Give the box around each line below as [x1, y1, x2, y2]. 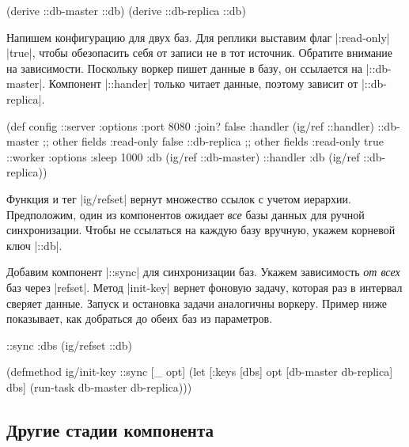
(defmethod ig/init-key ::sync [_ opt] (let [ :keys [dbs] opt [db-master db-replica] [6, 363, 393, 380]
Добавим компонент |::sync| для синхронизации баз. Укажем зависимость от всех [6, 263, 400, 280]
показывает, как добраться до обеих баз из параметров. [6, 310, 273, 327]
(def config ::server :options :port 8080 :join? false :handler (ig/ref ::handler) [6, 117, 374, 134]
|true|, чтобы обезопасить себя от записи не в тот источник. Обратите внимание [6, 44, 393, 61]
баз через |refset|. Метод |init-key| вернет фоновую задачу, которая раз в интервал [6, 278, 403, 295]
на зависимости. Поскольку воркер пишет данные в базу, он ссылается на [6, 59, 363, 76]
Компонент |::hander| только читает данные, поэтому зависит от [48, 75, 358, 92]
